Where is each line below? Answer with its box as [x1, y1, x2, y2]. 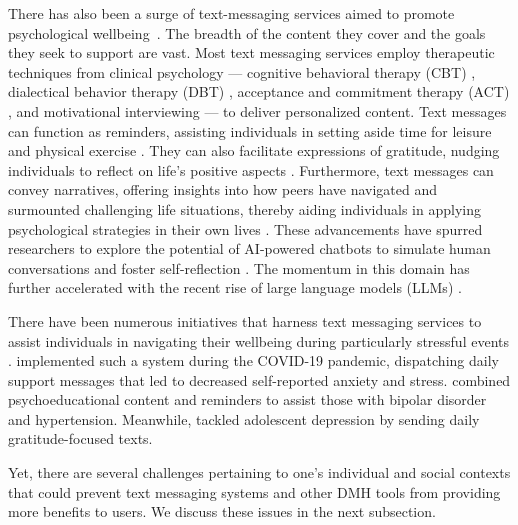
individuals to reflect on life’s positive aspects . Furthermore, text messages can [8, 159, 494, 180]
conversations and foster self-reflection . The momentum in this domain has [8, 257, 470, 278]
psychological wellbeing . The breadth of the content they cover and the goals [8, 22, 486, 43]
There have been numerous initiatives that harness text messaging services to [8, 310, 482, 331]
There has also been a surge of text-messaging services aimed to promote [8, 3, 455, 23]
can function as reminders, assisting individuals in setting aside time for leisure [8, 120, 492, 141]
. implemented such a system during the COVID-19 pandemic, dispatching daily [8, 350, 499, 371]
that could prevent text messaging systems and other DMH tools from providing [8, 481, 501, 502]
